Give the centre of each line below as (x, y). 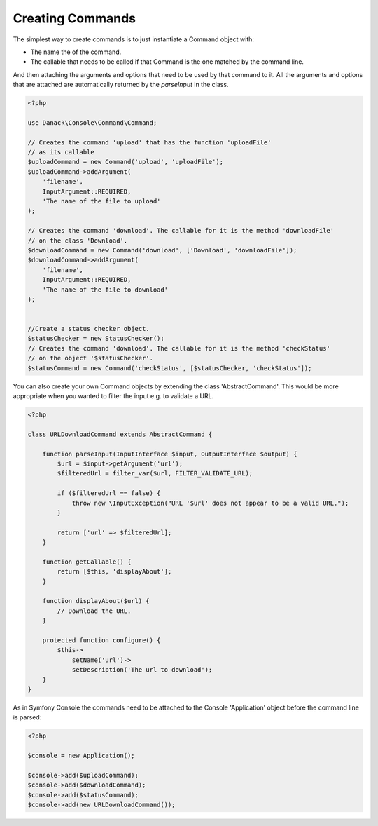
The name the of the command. (76, 52)
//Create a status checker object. (89, 329)
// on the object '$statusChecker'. (91, 358)
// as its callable (61, 152)
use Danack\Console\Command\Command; (92, 122)
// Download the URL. (94, 611)
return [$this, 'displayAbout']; (114, 572)
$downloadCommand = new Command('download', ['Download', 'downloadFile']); (162, 250)
